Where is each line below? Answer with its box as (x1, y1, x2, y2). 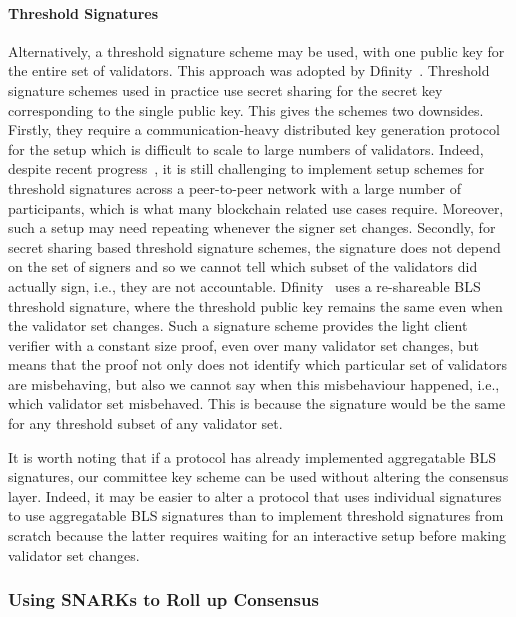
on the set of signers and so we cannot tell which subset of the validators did (8, 256, 478, 277)
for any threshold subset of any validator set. (8, 413, 283, 434)
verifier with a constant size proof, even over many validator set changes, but (8, 334, 480, 355)
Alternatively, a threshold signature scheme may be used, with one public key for (8, 40, 505, 61)
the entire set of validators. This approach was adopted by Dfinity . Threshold (8, 60, 490, 81)
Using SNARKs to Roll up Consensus (8, 587, 319, 612)
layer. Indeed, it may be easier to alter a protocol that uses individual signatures (8, 485, 502, 506)
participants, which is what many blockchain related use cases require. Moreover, (8, 197, 504, 218)
